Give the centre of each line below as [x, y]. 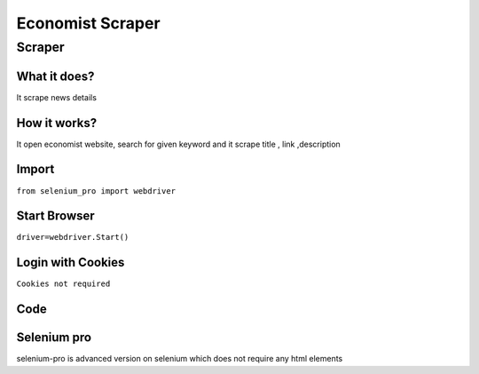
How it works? [57, 123]
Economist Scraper [88, 23]
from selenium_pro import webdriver [96, 191]
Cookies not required [63, 284]
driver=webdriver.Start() [73, 237]
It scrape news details [57, 97]
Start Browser [55, 216]
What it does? [55, 76]
